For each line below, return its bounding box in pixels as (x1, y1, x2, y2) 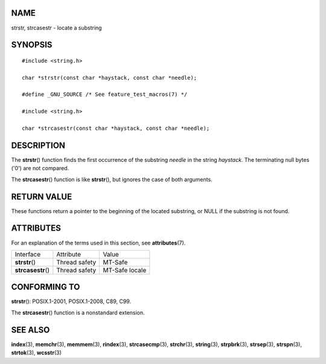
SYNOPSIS (11, 40, 53, 50)
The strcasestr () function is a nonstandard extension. (11, 308, 145, 316)
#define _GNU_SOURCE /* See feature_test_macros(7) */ (22, 91, 188, 98)
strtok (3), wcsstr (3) (11, 349, 62, 356)
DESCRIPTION (11, 140, 66, 150)
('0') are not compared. (11, 165, 69, 172)
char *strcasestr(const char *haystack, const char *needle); (22, 125, 210, 132)
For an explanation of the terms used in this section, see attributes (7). (11, 239, 186, 246)
